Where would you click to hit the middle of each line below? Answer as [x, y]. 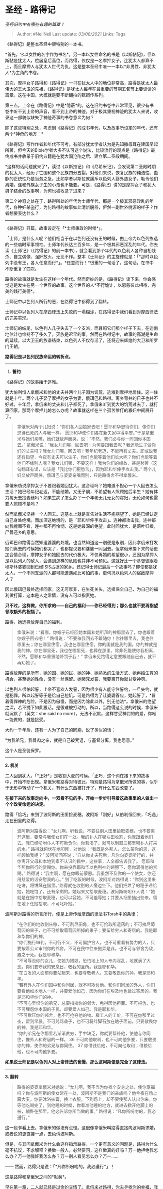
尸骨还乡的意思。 [22, 532]
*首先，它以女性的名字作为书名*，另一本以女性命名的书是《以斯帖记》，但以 [81, 54]
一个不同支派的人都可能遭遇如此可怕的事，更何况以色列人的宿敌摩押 [86, 572]
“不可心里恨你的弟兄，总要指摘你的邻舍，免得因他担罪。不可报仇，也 [86, 1003]
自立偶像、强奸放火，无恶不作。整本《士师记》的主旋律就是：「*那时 [81, 256]
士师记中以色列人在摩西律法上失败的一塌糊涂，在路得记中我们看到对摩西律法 [81, 311]
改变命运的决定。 [30, 804]
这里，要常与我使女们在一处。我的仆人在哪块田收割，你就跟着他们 [87, 837]
